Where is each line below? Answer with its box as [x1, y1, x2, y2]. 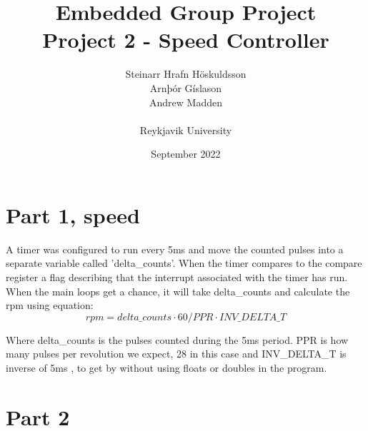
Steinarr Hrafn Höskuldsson [125, 66, 247, 81]
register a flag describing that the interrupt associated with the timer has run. [6, 270, 348, 284]
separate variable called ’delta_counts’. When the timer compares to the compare [6, 255, 362, 270]
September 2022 [151, 146, 221, 161]
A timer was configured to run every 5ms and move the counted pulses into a [6, 241, 344, 256]
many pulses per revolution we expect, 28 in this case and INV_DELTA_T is [6, 346, 347, 361]
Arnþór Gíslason [149, 80, 222, 95]
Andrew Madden [149, 94, 222, 109]
